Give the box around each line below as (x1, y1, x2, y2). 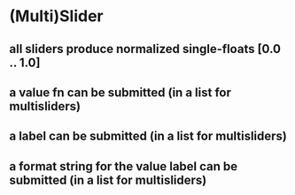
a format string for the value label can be (9, 159, 238, 174)
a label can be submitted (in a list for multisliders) (9, 129, 288, 144)
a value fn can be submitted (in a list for (9, 85, 232, 100)
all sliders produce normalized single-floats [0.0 (9, 41, 282, 56)
